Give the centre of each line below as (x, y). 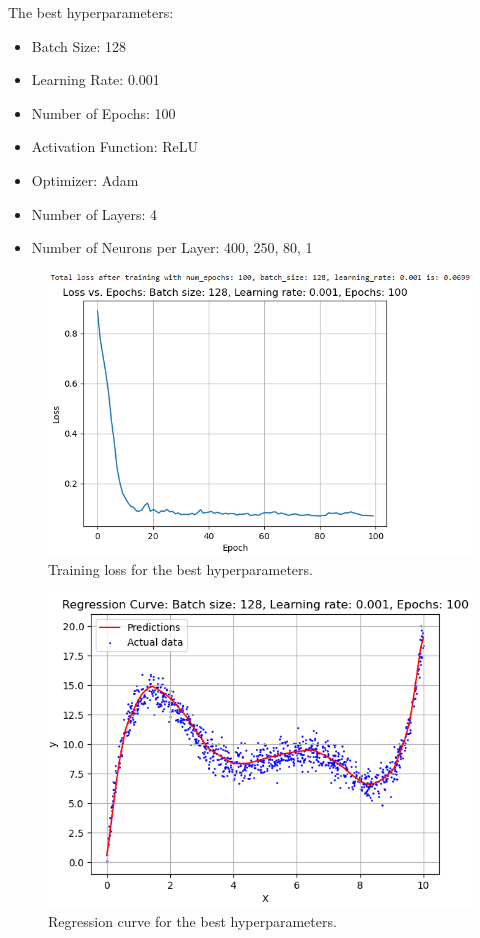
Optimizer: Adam (85, 179)
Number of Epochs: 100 (103, 112)
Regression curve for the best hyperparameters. (192, 920)
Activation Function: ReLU (115, 146)
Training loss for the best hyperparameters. (180, 568)
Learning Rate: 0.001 (95, 79)
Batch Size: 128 (79, 45)
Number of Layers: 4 (94, 213)
